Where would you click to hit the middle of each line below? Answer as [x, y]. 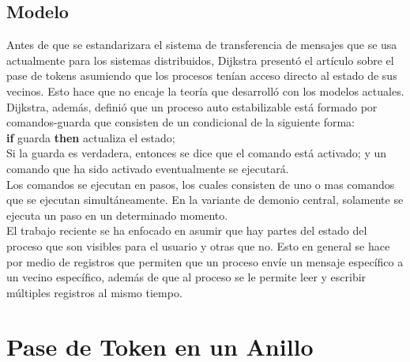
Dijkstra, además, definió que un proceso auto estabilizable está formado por [192, 106]
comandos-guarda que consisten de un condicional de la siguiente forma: [181, 122]
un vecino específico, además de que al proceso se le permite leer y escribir [186, 277]
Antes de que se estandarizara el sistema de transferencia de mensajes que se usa [202, 45]
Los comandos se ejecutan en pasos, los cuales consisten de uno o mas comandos [201, 184]
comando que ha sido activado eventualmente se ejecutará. [148, 168]
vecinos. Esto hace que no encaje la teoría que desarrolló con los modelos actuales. [205, 90]
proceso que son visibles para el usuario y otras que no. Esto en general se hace [198, 245]
